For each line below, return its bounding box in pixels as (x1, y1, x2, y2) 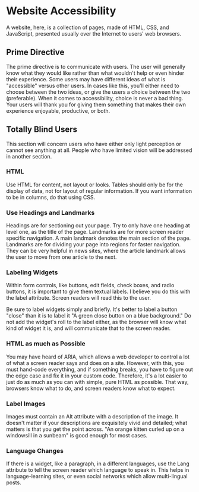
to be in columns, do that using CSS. (6, 193, 96, 201)
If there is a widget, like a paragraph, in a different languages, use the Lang (6, 460, 190, 467)
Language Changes (6, 446, 64, 455)
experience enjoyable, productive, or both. (6, 107, 110, 114)
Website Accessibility (6, 4, 116, 18)
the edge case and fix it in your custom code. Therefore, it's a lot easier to (6, 372, 188, 379)
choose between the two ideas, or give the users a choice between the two (6, 88, 191, 96)
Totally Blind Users (6, 125, 77, 135)
